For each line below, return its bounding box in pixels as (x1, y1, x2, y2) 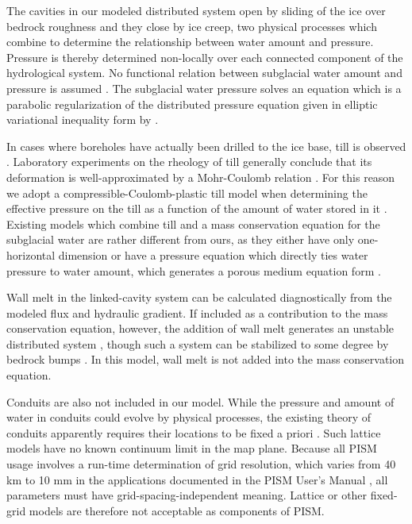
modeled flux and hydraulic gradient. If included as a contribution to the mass (6, 304, 388, 321)
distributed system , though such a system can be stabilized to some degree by (6, 335, 389, 352)
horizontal (6, 246, 56, 263)
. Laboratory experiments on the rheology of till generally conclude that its (6, 153, 372, 170)
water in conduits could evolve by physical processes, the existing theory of (6, 409, 372, 426)
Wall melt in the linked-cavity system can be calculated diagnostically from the (6, 289, 392, 306)
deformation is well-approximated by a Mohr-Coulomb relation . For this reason (6, 168, 395, 185)
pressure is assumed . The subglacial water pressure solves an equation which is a (6, 79, 402, 96)
